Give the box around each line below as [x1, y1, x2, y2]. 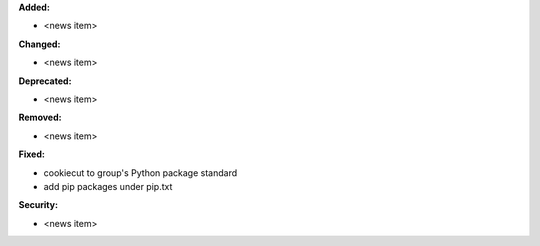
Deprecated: [18, 75, 72, 87]
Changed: [18, 38, 61, 50]
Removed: [18, 111, 62, 124]
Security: [18, 199, 59, 211]
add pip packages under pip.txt [43, 180, 173, 192]
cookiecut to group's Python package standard [43, 166, 238, 179]
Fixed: [18, 148, 45, 160]
